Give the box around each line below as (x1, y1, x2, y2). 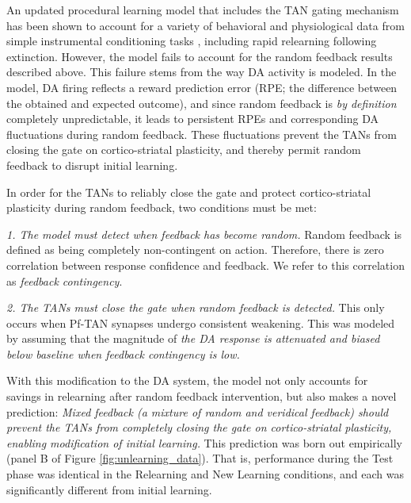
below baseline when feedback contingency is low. (6, 345, 240, 362)
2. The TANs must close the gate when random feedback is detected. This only (6, 299, 385, 316)
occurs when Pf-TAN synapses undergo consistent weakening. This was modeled (6, 314, 395, 331)
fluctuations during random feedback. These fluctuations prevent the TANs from (6, 125, 397, 142)
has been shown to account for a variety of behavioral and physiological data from (6, 17, 405, 33)
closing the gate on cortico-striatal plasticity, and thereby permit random (6, 141, 361, 158)
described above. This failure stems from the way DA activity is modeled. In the (6, 63, 397, 80)
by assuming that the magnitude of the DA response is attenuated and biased (6, 330, 380, 347)
